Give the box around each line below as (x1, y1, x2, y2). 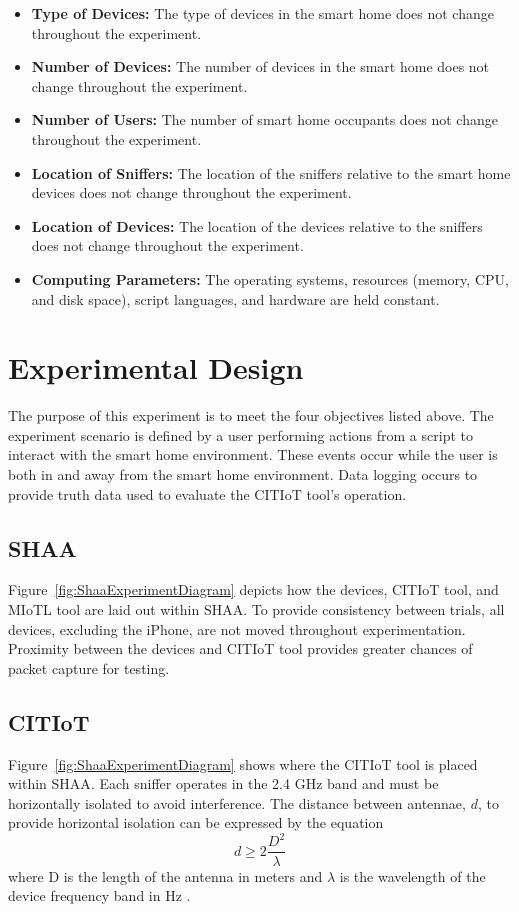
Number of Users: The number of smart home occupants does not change (31, 109, 498, 130)
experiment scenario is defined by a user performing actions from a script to (8, 424, 473, 445)
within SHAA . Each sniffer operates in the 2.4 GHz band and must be (8, 773, 439, 794)
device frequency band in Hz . (8, 885, 191, 906)
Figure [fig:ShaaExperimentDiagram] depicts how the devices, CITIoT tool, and (8, 579, 499, 600)
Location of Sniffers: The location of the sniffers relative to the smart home (31, 162, 511, 183)
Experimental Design (8, 347, 304, 388)
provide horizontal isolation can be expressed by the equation (8, 812, 384, 833)
